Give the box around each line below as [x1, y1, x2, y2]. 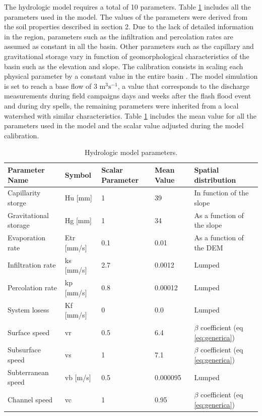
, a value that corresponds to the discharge [117, 80, 250, 91]
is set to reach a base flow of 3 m [4, 80, 106, 91]
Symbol [64, 169, 92, 180]
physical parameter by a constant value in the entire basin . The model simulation [4, 71, 258, 81]
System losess [8, 304, 49, 315]
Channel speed [8, 394, 53, 405]
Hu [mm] [64, 192, 92, 203]
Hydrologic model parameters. [84, 147, 178, 158]
